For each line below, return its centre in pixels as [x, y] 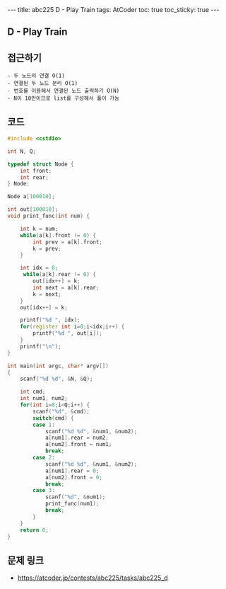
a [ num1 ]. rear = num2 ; [77, 438]
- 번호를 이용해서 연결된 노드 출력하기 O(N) [64, 91]
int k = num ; [39, 229]
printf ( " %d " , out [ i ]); [67, 333]
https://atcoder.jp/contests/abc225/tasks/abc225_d [93, 578]
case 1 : [44, 425]
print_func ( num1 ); [72, 504]
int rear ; [35, 177]
